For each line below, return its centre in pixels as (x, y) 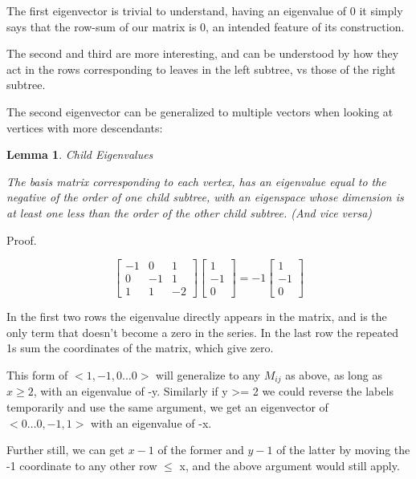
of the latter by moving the (343, 450)
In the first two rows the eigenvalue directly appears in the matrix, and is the (197, 317)
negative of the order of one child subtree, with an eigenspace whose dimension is (205, 197)
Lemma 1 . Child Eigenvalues (80, 154)
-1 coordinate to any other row (82, 465)
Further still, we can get (65, 450)
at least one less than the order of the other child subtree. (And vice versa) (190, 212)
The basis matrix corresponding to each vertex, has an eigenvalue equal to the (196, 181)
